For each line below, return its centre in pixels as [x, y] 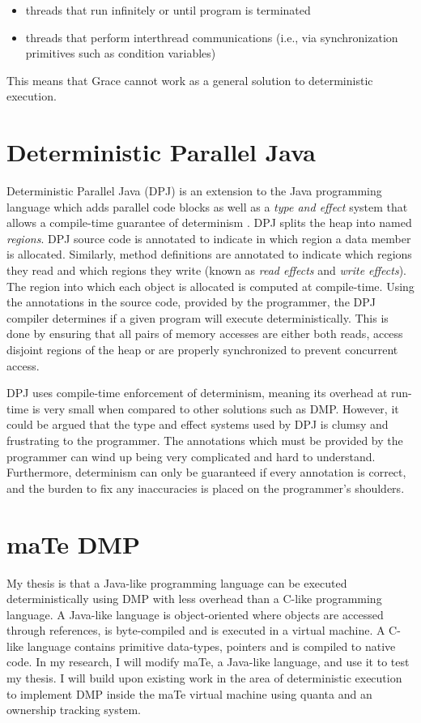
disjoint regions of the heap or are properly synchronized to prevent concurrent [202, 350]
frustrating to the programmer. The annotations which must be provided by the [205, 440]
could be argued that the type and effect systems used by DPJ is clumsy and [198, 424]
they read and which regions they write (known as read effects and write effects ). [206, 270]
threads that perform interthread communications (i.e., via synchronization [212, 37]
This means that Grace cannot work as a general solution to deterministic [190, 80]
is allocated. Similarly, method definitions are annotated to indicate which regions [209, 254]
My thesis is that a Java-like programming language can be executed [177, 582]
